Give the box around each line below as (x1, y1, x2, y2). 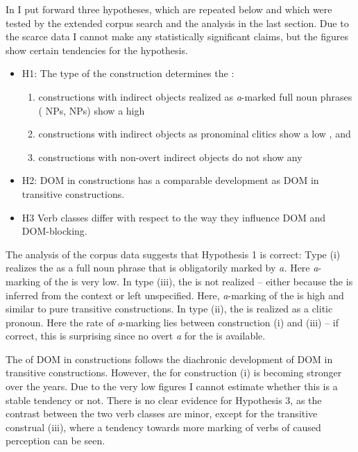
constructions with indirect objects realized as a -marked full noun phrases (38, 89, 352, 103)
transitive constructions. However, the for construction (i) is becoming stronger (6, 365, 342, 380)
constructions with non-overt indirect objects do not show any (38, 149, 302, 164)
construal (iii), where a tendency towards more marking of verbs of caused (6, 419, 321, 434)
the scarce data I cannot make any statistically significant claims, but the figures (6, 29, 349, 44)
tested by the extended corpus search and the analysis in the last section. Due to (6, 15, 349, 30)
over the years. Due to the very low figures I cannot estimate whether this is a (6, 379, 338, 394)
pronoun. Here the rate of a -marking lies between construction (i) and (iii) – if (6, 315, 339, 329)
